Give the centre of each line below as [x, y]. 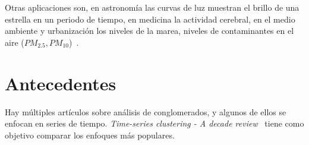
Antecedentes [61, 83]
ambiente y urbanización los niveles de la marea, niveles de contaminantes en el [149, 31]
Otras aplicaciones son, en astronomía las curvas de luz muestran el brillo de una [152, 7]
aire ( [15, 42]
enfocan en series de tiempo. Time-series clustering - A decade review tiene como [154, 123]
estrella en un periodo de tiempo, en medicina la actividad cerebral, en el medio [150, 19]
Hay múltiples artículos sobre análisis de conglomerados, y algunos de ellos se [146, 111]
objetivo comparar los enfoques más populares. [90, 135]
